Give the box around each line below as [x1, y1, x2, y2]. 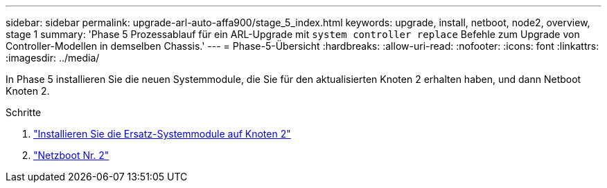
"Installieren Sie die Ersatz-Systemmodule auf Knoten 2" [33, 128, 291, 140]
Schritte [6, 106, 42, 118]
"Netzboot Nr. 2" [33, 149, 109, 161]
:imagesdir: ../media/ [6, 52, 100, 64]
